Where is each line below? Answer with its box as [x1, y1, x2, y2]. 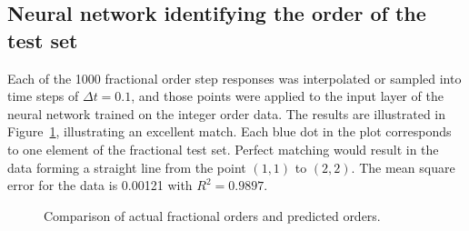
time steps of [7, 86, 79, 105]
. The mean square [351, 157, 455, 176]
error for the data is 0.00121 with [7, 176, 193, 195]
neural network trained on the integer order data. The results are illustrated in [7, 104, 446, 123]
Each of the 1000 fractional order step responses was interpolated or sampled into [7, 68, 462, 87]
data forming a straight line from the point [7, 157, 246, 176]
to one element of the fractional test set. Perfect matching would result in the [7, 139, 439, 158]
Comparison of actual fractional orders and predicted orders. [44, 206, 381, 225]
